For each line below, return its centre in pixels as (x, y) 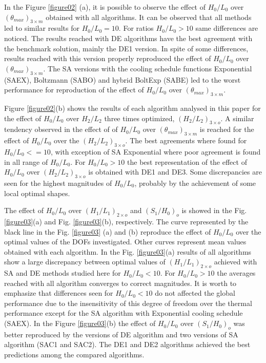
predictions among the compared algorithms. (74, 355)
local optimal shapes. (37, 193)
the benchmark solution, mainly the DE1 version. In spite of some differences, (126, 48)
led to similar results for (42, 28)
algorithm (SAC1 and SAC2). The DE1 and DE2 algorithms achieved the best (127, 344)
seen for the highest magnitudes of (58, 183)
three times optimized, (139, 118)
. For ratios (136, 28)
